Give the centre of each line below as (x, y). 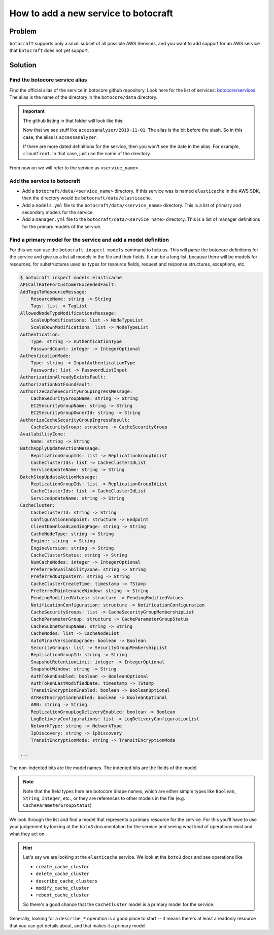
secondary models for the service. (58, 212)
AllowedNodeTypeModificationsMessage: (68, 313)
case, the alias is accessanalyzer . (61, 137)
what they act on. (27, 834)
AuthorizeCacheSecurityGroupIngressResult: (75, 420)
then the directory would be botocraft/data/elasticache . (87, 198)
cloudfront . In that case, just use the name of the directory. (87, 154)
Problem (23, 31)
